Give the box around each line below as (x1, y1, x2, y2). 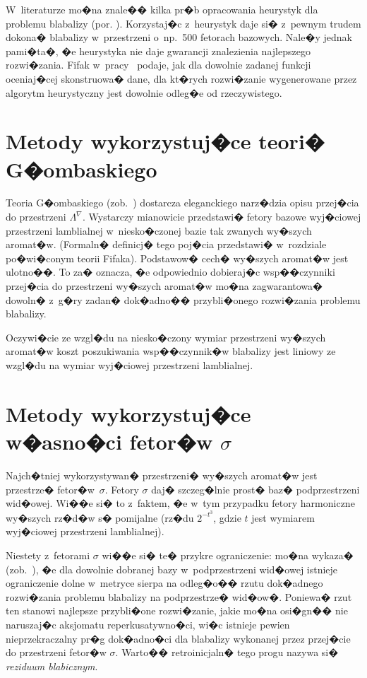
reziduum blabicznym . (6, 658, 98, 673)
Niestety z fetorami (6, 547, 90, 562)
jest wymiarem (251, 510, 315, 525)
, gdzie (213, 510, 241, 525)
